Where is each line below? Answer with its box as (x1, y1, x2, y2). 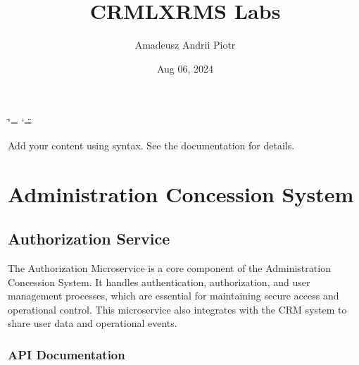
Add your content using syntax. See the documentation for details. (8, 137, 295, 152)
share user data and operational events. (8, 316, 177, 330)
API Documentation (8, 345, 125, 363)
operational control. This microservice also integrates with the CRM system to (8, 302, 347, 316)
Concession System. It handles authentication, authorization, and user (8, 274, 310, 289)
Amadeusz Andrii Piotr (134, 37, 236, 52)
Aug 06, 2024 (156, 61, 214, 75)
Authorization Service (8, 228, 170, 249)
